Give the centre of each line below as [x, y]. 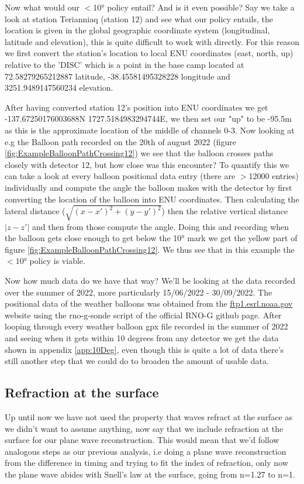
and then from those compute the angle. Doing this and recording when [160, 226]
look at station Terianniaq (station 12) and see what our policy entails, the [139, 18]
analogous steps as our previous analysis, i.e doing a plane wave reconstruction [146, 451]
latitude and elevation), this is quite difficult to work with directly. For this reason [152, 41]
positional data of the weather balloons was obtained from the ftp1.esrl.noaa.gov [149, 303]
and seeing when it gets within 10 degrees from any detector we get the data [142, 337]
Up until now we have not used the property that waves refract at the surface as [149, 416]
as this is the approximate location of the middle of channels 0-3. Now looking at [150, 130]
